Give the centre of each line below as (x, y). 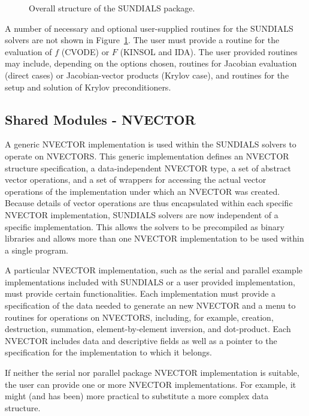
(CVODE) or (85, 51)
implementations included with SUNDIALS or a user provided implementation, (150, 281)
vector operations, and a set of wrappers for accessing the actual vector (136, 180)
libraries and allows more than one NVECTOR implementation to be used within (154, 238)
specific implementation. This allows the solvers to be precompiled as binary (145, 226)
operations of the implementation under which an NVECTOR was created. (143, 191)
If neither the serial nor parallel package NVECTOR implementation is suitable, (152, 373)
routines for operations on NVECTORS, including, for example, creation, (139, 317)
